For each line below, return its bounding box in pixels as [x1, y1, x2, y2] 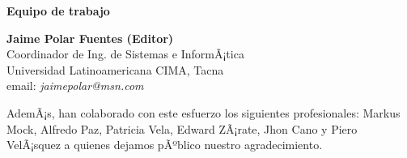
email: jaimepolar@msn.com [6, 77, 144, 94]
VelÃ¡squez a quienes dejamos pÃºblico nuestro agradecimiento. [6, 136, 323, 153]
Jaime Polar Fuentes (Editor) [6, 29, 174, 46]
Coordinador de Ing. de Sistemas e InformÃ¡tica [6, 45, 244, 62]
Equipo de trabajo [6, 2, 110, 19]
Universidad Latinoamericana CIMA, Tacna [6, 61, 224, 78]
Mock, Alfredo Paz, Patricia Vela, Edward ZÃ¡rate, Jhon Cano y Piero [6, 120, 358, 137]
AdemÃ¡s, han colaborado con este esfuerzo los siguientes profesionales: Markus [6, 104, 401, 121]
